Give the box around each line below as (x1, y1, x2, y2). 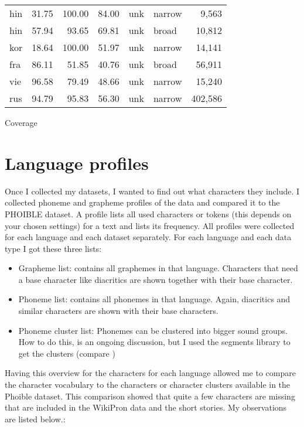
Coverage (5, 117, 37, 128)
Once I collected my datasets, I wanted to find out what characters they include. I (5, 185, 300, 197)
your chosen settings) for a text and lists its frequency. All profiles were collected (5, 219, 295, 231)
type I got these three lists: (5, 242, 102, 254)
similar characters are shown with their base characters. (18, 305, 218, 317)
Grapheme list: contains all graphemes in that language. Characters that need (18, 262, 298, 274)
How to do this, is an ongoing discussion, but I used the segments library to (18, 336, 291, 348)
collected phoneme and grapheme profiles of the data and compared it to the (5, 196, 280, 209)
